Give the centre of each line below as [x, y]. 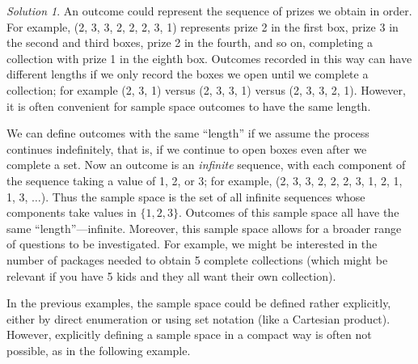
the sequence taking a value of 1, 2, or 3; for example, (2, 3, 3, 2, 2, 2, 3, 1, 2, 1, [205, 180]
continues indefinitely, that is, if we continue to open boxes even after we [187, 148]
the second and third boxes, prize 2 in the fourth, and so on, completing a [190, 42]
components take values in [72, 212]
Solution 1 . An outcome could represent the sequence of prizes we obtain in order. [209, 11]
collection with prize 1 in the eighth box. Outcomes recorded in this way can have [209, 58]
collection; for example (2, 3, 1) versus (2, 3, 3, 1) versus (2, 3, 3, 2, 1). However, [206, 89]
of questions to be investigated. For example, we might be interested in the [192, 244]
